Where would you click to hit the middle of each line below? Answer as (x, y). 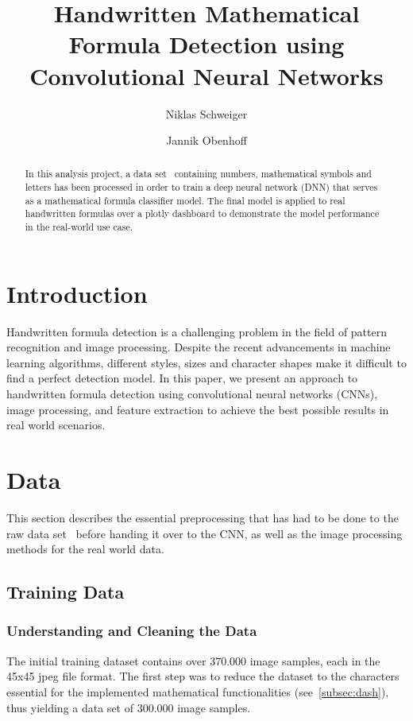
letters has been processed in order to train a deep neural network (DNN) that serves (201, 187)
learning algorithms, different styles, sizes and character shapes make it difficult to (206, 362)
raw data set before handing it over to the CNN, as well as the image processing (205, 533)
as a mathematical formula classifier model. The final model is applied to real (185, 200)
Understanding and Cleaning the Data (132, 631)
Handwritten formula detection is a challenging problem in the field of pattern (197, 331)
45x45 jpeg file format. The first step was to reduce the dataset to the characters (203, 676)
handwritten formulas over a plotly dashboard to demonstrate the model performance (202, 213)
